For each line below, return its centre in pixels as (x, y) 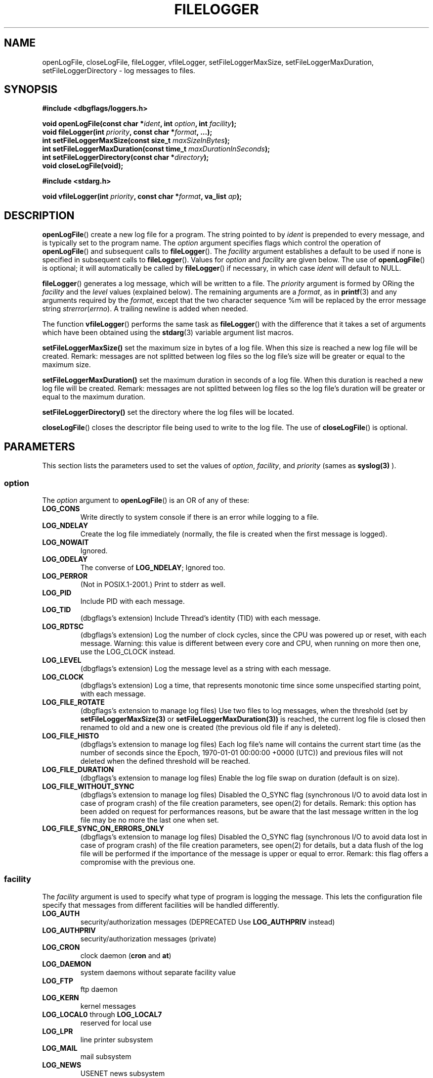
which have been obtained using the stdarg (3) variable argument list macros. (168, 333)
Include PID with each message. (132, 601)
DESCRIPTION (39, 215)
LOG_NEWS (62, 1065)
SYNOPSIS (31, 90)
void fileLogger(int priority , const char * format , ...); (127, 132)
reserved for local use (116, 1023)
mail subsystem (106, 1056)
